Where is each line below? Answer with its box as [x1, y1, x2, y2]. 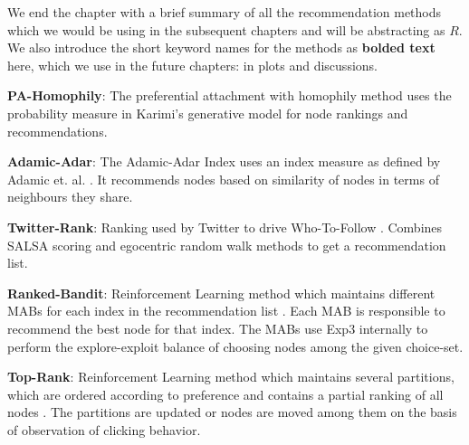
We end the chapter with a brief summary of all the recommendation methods [7, 3, 442, 21]
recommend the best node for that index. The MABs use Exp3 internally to [7, 318, 428, 337]
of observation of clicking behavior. [7, 420, 201, 439]
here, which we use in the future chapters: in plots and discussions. [7, 55, 378, 74]
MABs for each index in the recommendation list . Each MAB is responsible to [7, 301, 445, 320]
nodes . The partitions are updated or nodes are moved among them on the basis [7, 402, 457, 421]
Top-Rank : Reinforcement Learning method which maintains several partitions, [7, 367, 455, 386]
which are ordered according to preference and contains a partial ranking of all [7, 384, 444, 403]
